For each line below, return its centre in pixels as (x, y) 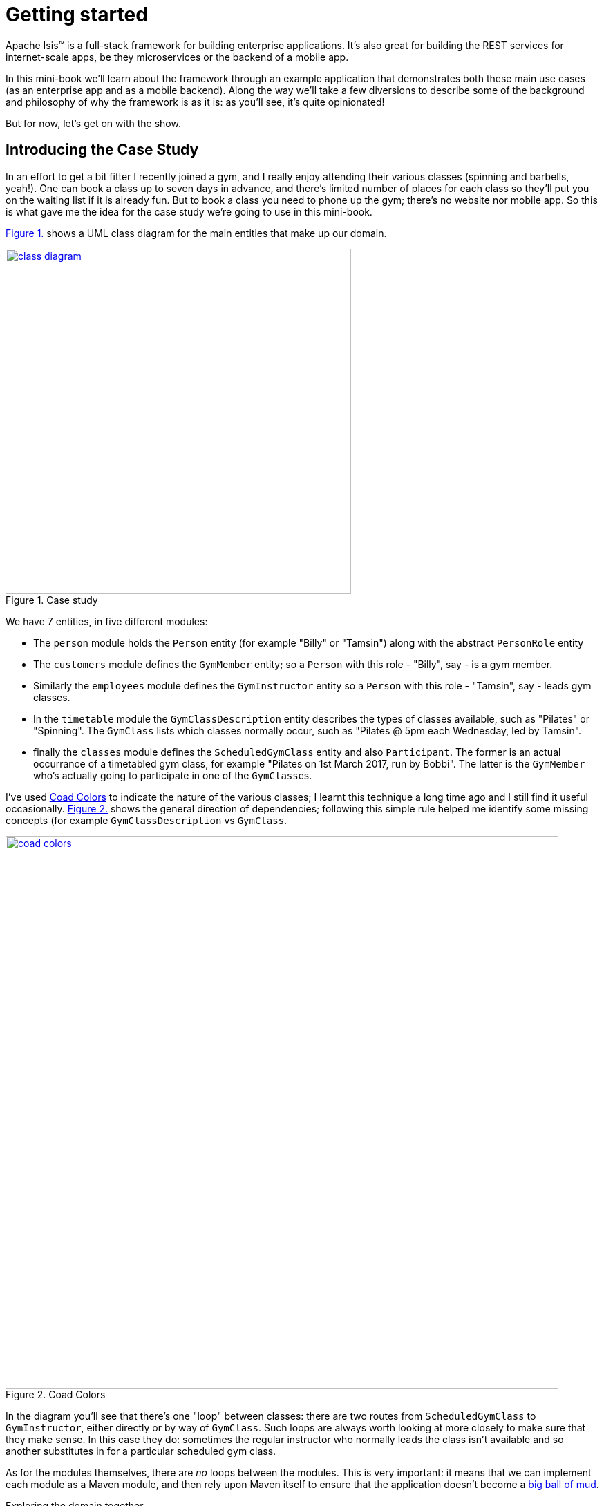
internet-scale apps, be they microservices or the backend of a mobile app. (177, 57)
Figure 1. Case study (52, 600)
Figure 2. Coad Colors (56, 1394)
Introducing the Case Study (102, 150)
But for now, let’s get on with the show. (93, 123)
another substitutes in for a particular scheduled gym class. (141, 1451)
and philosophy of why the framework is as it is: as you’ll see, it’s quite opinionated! (195, 102)
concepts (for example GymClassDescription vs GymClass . (147, 820)
